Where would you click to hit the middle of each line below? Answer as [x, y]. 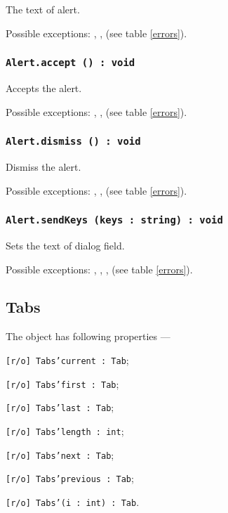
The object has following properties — [88, 336]
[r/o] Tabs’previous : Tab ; [70, 478]
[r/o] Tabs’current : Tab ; [67, 359]
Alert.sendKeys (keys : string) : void [114, 220]
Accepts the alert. [44, 87]
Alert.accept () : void [71, 63]
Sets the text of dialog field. [65, 245]
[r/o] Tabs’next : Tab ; [60, 454]
